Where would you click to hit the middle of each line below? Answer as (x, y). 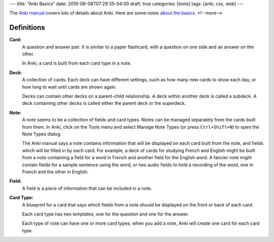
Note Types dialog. (42, 134)
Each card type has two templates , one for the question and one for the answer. (106, 214)
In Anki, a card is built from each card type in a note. (77, 63)
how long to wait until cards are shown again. (69, 87)
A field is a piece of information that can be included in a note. (87, 188)
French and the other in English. (55, 172)
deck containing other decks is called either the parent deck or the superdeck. (104, 103)
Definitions (27, 28)
